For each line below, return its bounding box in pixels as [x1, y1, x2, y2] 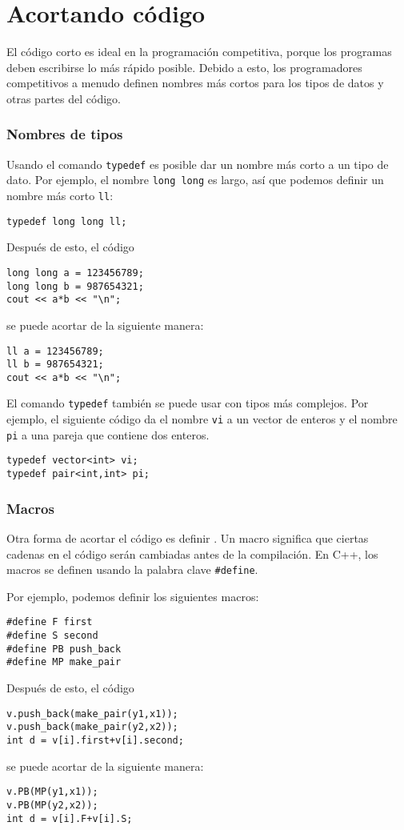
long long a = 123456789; [6, 267, 144, 279]
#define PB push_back [6, 643, 122, 655]
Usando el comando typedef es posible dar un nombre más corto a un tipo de [6, 155, 389, 172]
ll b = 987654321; [6, 359, 104, 371]
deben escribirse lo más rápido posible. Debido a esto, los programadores [6, 58, 362, 75]
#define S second [6, 630, 98, 642]
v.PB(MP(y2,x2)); [6, 799, 98, 811]
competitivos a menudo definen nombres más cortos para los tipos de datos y [6, 74, 384, 91]
